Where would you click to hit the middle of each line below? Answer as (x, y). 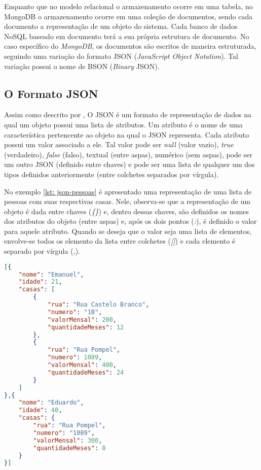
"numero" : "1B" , (75, 312)
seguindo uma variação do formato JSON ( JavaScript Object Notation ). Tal (121, 56)
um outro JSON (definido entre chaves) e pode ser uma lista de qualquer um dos (129, 164)
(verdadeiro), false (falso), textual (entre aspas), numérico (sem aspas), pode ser (128, 154)
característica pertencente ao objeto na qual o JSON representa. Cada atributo (127, 134)
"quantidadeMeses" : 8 (69, 448)
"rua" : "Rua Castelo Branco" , (98, 305)
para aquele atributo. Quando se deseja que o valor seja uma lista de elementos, (128, 231)
